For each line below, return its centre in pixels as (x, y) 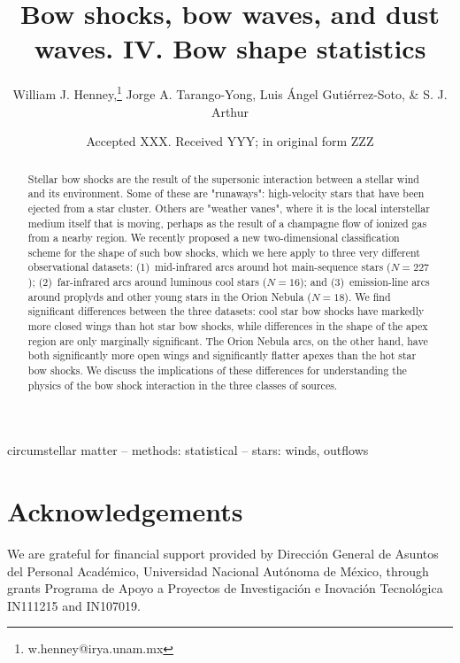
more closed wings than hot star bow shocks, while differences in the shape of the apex (228, 326)
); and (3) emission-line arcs (364, 282)
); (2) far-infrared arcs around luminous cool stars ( (147, 282)
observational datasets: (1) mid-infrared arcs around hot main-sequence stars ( (209, 267)
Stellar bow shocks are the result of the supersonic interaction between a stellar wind (223, 178)
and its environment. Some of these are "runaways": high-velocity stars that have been (226, 193)
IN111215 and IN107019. (74, 605)
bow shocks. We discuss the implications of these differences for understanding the (217, 370)
